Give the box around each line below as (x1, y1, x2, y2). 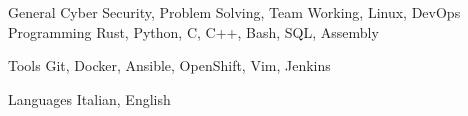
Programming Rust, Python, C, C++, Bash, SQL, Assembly (8, 21, 379, 42)
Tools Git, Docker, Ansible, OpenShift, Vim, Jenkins (8, 55, 331, 76)
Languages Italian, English (8, 88, 171, 109)
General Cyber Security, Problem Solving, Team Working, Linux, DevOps (8, 2, 461, 22)
